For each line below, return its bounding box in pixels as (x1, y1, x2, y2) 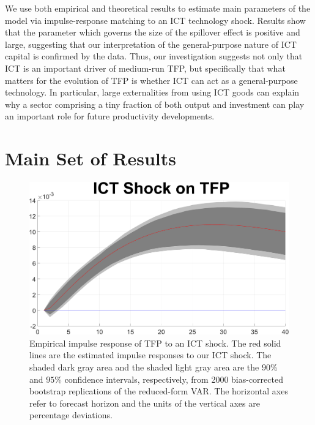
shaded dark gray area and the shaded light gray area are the (29, 360, 259, 373)
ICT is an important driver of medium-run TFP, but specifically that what (5, 61, 286, 74)
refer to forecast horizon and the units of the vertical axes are (29, 396, 260, 409)
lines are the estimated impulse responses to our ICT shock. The (29, 348, 272, 361)
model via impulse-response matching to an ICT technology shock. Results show (5, 13, 306, 26)
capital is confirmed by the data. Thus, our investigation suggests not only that (5, 50, 303, 62)
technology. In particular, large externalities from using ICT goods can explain (5, 86, 300, 99)
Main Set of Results (5, 146, 177, 171)
